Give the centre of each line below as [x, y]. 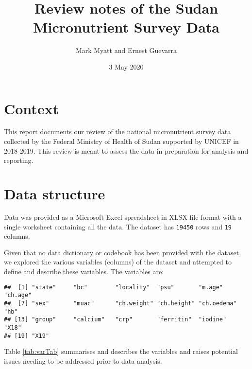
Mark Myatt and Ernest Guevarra [126, 50]
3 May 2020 [126, 66]
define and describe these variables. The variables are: [84, 271]
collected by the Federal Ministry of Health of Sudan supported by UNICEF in [121, 141]
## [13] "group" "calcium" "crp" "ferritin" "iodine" [115, 320]
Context [32, 108]
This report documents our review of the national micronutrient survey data [118, 132]
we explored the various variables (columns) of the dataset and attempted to [118, 262]
